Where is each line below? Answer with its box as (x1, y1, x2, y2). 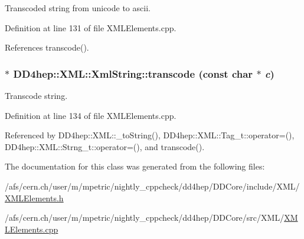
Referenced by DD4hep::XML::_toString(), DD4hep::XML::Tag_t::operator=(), (5, 129, 295, 141)
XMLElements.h (5, 191, 64, 204)
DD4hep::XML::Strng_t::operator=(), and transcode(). (5, 140, 205, 152)
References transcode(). (5, 41, 89, 54)
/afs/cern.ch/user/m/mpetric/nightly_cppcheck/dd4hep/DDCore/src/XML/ (5, 211, 285, 224)
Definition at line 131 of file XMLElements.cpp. (5, 21, 176, 34)
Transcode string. (5, 89, 68, 101)
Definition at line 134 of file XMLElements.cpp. (5, 109, 176, 121)
